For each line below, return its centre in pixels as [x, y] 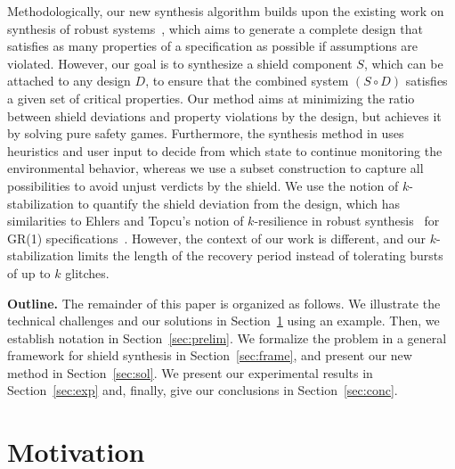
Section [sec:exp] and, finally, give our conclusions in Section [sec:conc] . [203, 390]
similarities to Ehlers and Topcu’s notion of [126, 221]
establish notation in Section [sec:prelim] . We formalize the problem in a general [227, 337]
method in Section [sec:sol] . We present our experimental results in [190, 372]
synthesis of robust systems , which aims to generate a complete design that [215, 28]
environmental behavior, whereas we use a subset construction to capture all [215, 168]
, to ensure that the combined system [247, 81]
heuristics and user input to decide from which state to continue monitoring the [225, 150]
